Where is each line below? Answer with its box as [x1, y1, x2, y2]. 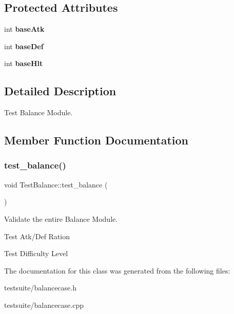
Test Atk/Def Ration [4, 231, 70, 241]
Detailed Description [4, 83, 116, 99]
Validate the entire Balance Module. [4, 213, 118, 224]
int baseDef [4, 40, 44, 51]
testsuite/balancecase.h [4, 282, 76, 293]
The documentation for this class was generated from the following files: [4, 265, 230, 276]
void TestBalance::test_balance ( [4, 179, 108, 190]
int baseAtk [4, 24, 45, 34]
